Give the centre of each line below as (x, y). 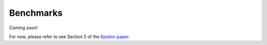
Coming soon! (23, 28)
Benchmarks (36, 13)
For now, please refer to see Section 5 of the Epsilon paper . (69, 37)
